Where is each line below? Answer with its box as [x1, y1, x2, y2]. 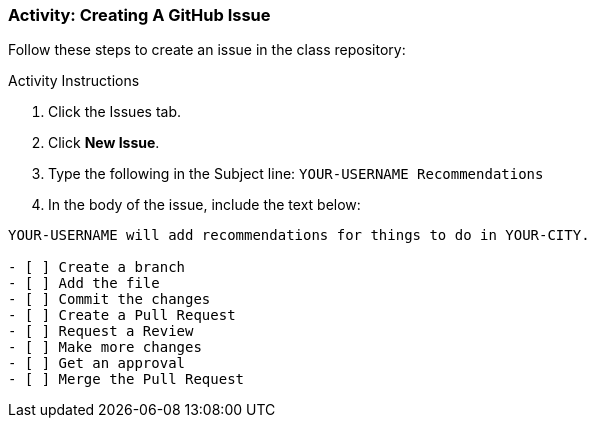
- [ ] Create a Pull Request [8, 307, 236, 324]
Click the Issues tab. [48, 103, 182, 121]
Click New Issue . [48, 134, 160, 152]
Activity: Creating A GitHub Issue [8, 5, 271, 25]
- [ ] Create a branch [8, 259, 186, 276]
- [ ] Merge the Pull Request [8, 371, 245, 388]
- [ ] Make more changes [8, 339, 202, 356]
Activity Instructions [8, 72, 140, 90]
